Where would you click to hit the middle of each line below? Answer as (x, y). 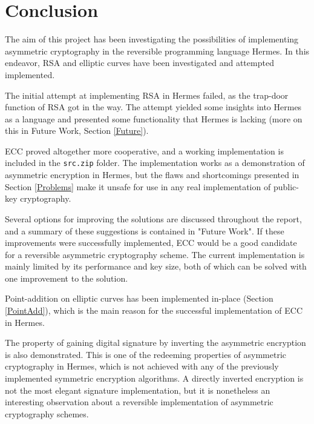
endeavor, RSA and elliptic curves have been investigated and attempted (139, 63)
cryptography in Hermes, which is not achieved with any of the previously (142, 366)
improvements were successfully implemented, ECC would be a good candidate (151, 243)
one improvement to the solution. (67, 278)
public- (286, 186)
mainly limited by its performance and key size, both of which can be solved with (156, 266)
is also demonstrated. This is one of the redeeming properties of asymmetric (146, 354)
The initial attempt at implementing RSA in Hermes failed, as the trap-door (147, 95)
